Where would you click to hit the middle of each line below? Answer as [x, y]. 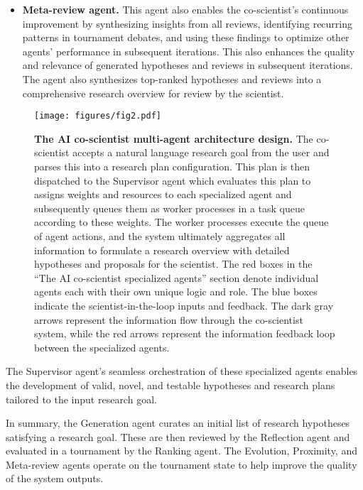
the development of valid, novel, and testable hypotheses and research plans [170, 385]
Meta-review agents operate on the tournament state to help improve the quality [181, 464]
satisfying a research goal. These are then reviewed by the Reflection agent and [178, 436]
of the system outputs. [55, 478]
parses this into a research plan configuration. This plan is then [172, 166]
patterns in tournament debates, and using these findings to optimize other [186, 37]
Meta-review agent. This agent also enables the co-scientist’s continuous [185, 9]
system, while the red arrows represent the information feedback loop [185, 333]
